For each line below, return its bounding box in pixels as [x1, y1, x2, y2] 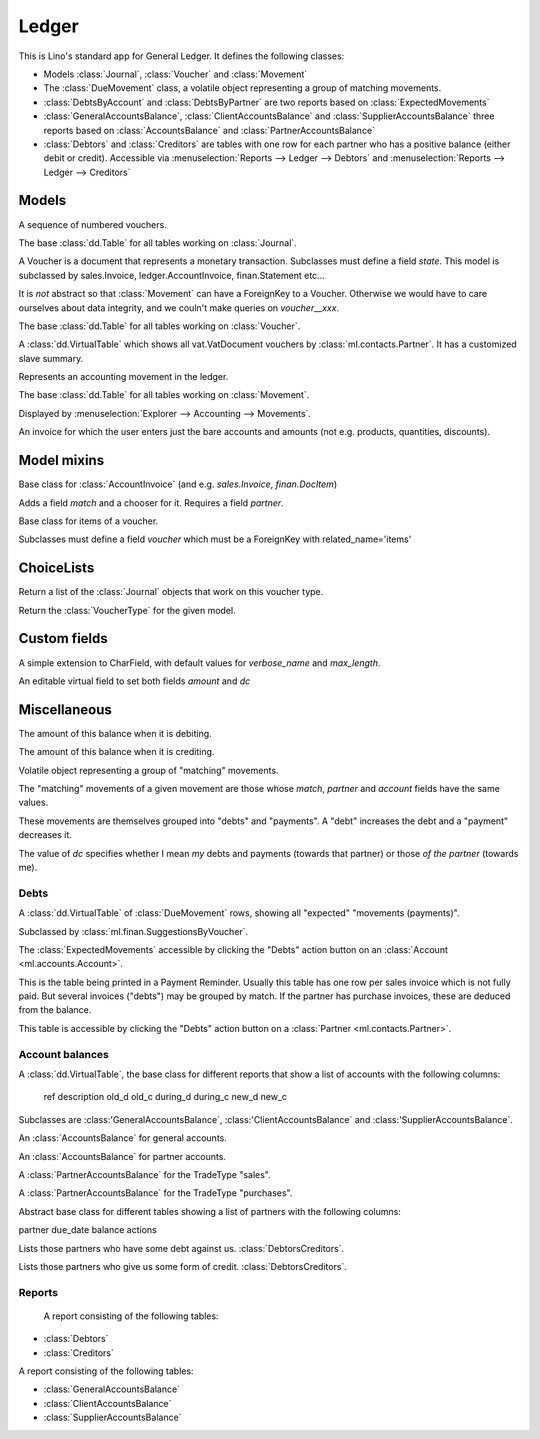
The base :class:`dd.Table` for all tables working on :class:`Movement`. [18, 389, 310, 401]
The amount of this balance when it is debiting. [18, 727, 212, 739]
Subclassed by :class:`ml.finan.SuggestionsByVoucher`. [18, 925, 249, 937]
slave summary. [18, 352, 84, 364]
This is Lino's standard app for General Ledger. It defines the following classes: [18, 50, 345, 62]
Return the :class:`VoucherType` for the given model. [18, 604, 236, 616]
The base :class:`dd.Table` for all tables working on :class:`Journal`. [18, 236, 297, 249]
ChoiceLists [18, 560, 95, 577]
